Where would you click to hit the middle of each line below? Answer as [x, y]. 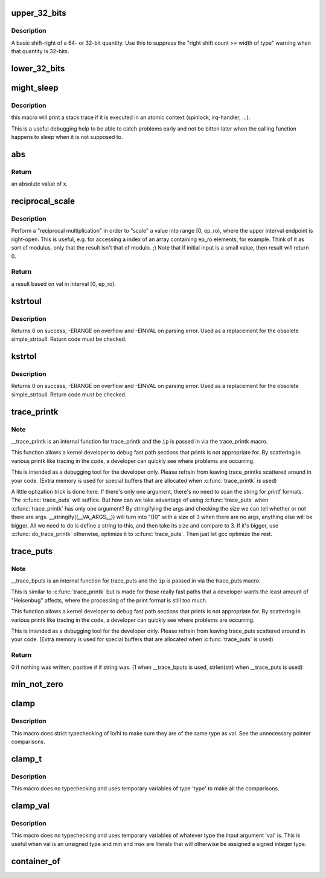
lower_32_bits [38, 69]
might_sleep [35, 88]
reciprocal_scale [43, 202]
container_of [36, 861]
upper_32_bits [39, 13]
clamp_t [27, 759]
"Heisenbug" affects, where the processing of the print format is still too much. [109, 600]
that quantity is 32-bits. [40, 51]
